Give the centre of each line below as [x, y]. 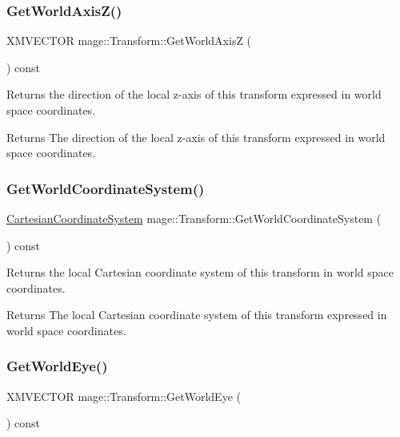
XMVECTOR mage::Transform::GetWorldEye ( [124, 396]
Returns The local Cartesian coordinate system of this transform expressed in [197, 315]
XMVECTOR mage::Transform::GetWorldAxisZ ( [129, 40]
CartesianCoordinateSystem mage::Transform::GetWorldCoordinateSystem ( [194, 218]
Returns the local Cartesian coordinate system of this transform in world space [200, 272]
